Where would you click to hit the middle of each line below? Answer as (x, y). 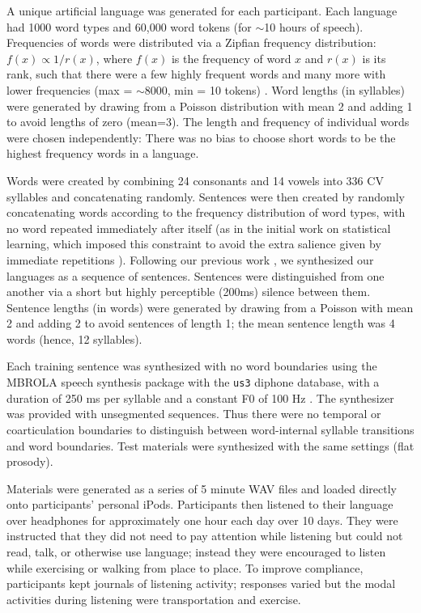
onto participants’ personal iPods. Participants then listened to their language (200, 504)
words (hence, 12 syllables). (74, 338)
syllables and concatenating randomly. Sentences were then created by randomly (206, 196)
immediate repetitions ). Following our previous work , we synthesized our (190, 259)
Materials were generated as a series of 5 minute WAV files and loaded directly (202, 488)
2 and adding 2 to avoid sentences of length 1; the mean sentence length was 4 (201, 323)
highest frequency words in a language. (103, 153)
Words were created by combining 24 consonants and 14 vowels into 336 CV (195, 180)
